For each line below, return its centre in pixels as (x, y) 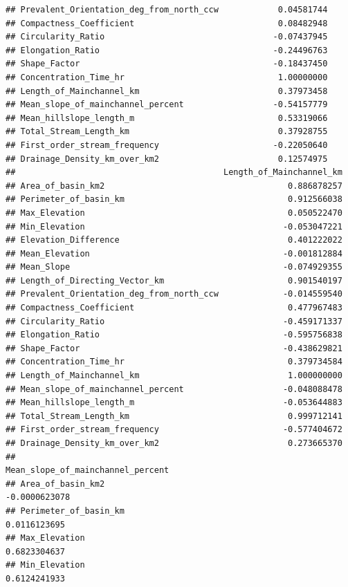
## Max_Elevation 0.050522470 (174, 213)
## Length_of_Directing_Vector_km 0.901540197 (174, 280)
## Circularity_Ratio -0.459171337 (174, 321)
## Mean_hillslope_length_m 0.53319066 (167, 118)
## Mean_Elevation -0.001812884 (174, 253)
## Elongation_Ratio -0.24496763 (167, 50)
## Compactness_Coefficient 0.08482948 (167, 23)
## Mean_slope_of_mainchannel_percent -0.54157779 (167, 105)
